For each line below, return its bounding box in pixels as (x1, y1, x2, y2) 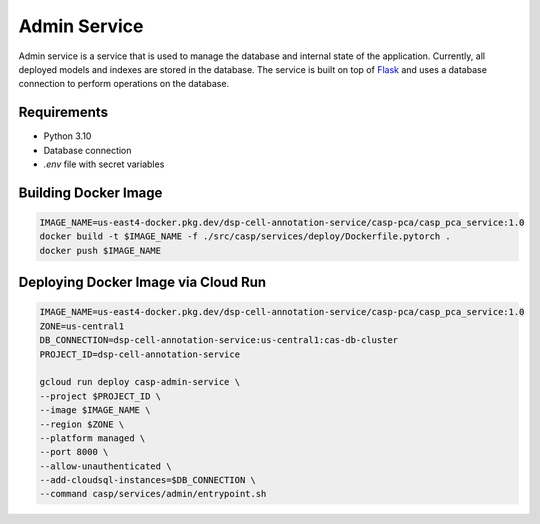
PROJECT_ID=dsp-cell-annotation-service (39, 348, 240, 360)
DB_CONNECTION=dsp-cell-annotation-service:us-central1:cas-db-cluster (39, 335, 399, 346)
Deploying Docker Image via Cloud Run (18, 274, 267, 291)
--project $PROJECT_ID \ (39, 390, 162, 402)
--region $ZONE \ (39, 418, 125, 430)
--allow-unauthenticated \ (39, 460, 172, 472)
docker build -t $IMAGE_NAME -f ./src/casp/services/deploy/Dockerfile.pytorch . (39, 231, 452, 242)
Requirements (18, 104, 109, 121)
